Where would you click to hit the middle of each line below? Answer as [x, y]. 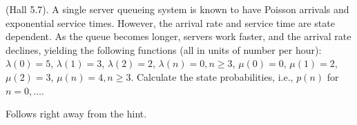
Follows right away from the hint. [76, 114]
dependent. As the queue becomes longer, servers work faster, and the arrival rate [178, 36]
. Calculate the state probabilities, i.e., [212, 76]
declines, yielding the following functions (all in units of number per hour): [164, 49]
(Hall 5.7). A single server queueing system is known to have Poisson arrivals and [177, 9]
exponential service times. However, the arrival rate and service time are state [170, 22]
